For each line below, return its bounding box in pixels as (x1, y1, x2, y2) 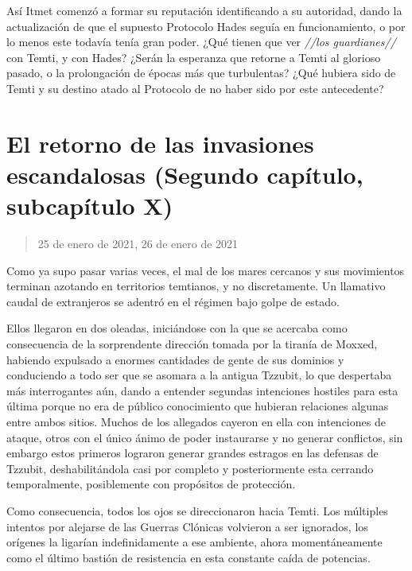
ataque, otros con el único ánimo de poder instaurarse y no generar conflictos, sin (6, 429, 403, 445)
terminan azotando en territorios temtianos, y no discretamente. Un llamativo (6, 278, 386, 294)
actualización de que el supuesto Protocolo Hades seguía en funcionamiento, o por (6, 17, 406, 34)
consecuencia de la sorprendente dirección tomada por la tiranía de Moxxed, (6, 336, 378, 352)
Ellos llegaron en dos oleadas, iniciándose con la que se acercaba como (6, 320, 348, 336)
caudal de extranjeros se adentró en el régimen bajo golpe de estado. (6, 293, 340, 309)
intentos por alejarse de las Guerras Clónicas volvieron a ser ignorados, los (6, 518, 368, 534)
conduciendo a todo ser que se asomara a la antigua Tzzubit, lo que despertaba (6, 367, 392, 383)
